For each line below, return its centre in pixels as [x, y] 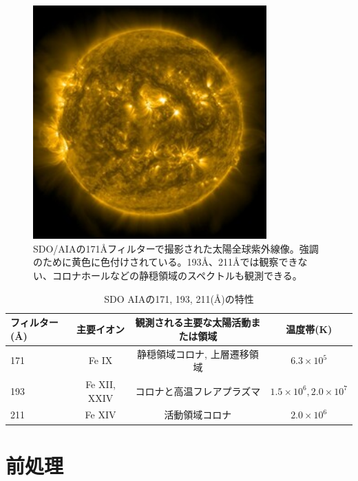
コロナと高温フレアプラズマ [198, 391]
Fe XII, [101, 384]
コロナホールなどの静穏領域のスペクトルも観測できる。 [177, 275]
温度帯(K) [309, 329]
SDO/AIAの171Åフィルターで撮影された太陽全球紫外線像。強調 [176, 248]
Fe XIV [101, 415]
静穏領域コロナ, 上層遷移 [193, 353]
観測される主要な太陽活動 [193, 322]
